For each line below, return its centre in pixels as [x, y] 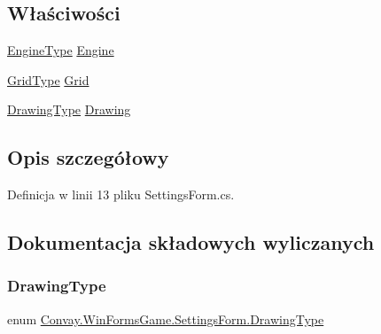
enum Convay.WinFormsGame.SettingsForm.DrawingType [166, 318]
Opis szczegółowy [88, 157]
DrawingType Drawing [69, 109]
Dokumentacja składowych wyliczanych [191, 242]
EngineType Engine [61, 50]
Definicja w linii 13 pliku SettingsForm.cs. [121, 194]
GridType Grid [48, 79]
